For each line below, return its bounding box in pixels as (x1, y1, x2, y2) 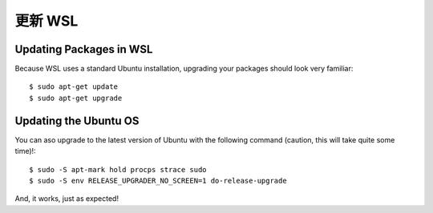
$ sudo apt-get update (29, 82, 119, 91)
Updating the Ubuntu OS (14, 114, 140, 127)
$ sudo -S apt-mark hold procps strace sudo (29, 165, 208, 174)
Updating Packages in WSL (14, 42, 153, 56)
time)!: (14, 147, 36, 156)
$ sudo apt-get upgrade (29, 93, 123, 102)
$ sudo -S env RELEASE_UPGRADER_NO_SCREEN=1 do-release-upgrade (29, 176, 288, 185)
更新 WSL (14, 12, 79, 30)
